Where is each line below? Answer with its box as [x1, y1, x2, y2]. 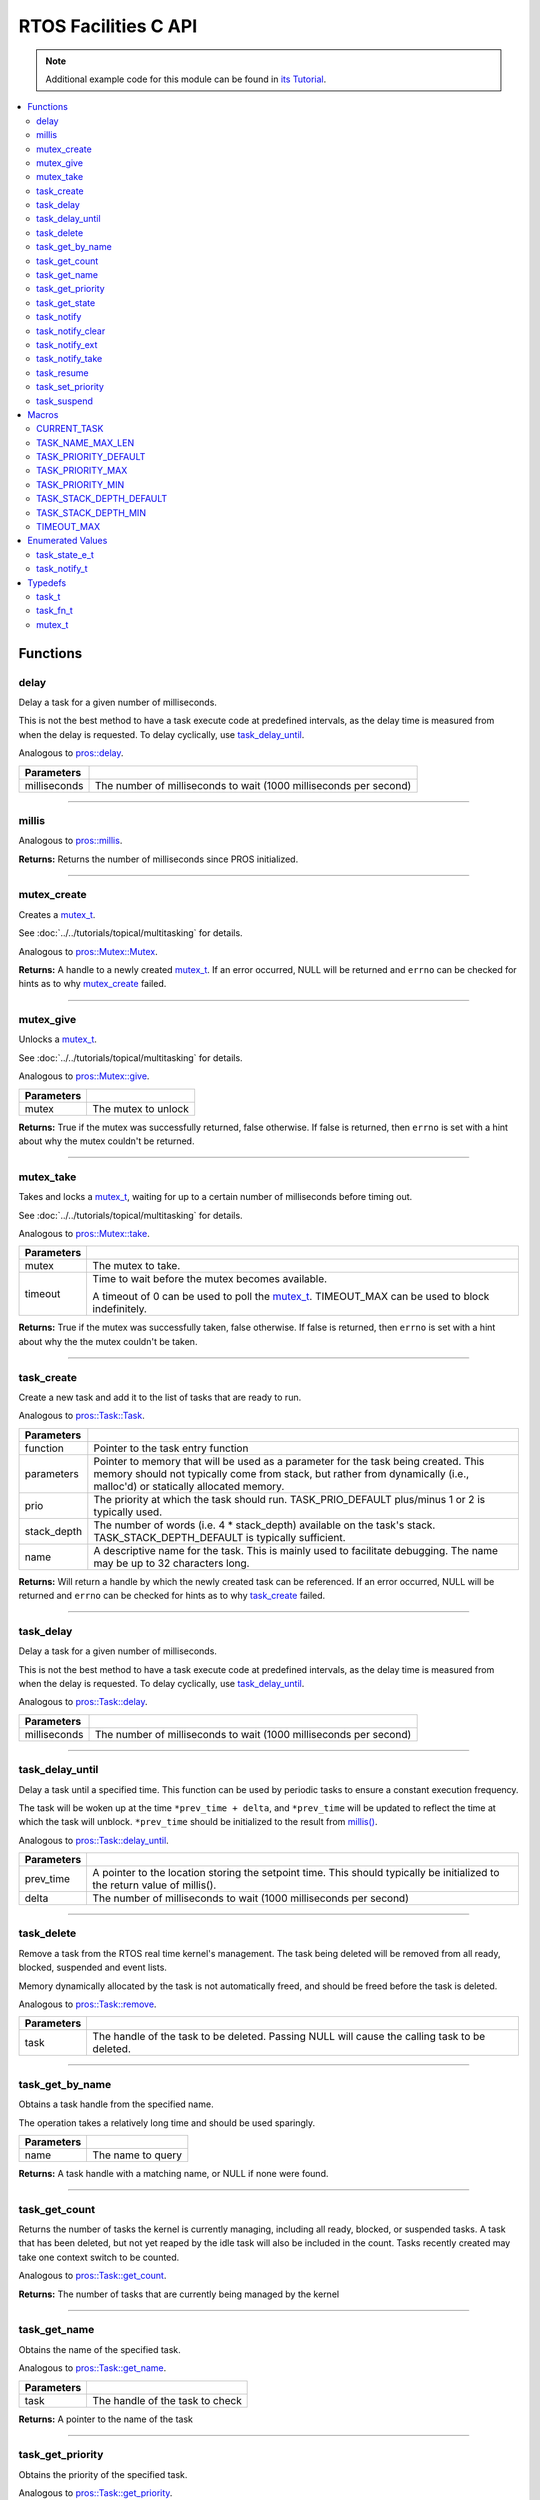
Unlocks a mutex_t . [18, 1033, 97, 1045]
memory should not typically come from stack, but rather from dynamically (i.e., [93, 1466, 470, 1480]
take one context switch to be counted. [18, 2251, 180, 2263]
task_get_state [36, 296, 96, 309]
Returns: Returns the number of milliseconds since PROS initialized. [18, 853, 299, 865]
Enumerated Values [27, 535, 108, 547]
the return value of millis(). [92, 1878, 217, 1892]
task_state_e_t [36, 548, 94, 560]
